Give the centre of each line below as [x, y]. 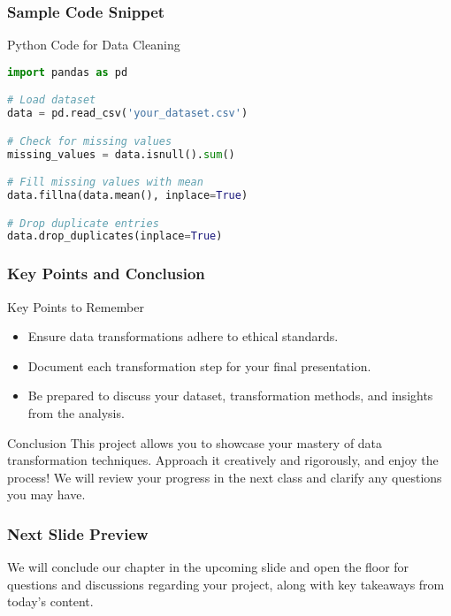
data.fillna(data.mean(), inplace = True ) [128, 196]
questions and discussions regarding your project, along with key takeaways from [226, 584]
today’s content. [50, 601]
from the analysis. [76, 412]
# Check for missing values [90, 141]
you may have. [46, 494]
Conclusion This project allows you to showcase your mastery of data [195, 442]
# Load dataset [52, 100]
